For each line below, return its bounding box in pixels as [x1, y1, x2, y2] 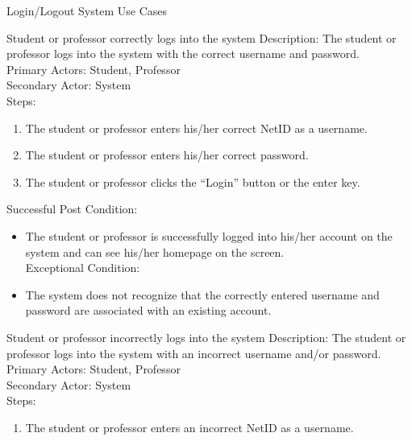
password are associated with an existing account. [25, 302, 272, 319]
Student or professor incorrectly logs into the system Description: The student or [6, 328, 406, 345]
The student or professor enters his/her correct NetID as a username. [25, 119, 368, 136]
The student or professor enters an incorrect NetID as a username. [25, 418, 354, 435]
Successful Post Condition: [6, 200, 138, 217]
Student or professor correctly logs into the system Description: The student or [6, 29, 397, 46]
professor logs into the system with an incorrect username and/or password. [6, 344, 381, 361]
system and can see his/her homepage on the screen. [25, 243, 285, 260]
